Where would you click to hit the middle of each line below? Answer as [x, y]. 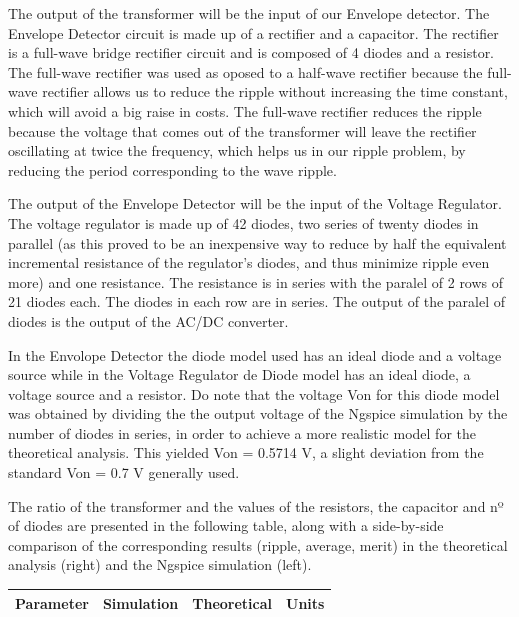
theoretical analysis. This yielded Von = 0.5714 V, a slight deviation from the [246, 452]
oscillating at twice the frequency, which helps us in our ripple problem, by [237, 150]
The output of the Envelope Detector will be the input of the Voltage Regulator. [255, 203]
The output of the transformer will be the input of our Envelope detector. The [249, 13]
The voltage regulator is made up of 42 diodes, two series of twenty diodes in [243, 222]
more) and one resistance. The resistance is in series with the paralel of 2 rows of [256, 281]
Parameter [52, 602]
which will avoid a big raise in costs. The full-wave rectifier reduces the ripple [245, 110]
